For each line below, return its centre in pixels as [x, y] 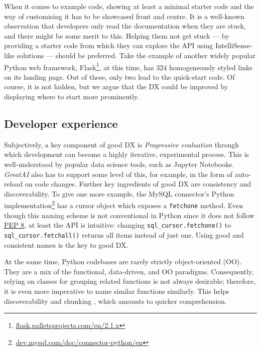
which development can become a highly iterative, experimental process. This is [127, 154]
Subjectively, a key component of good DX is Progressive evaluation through [121, 144]
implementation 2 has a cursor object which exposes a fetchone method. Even [124, 205]
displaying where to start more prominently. [72, 96]
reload [14, 184]
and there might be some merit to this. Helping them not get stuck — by [117, 35]
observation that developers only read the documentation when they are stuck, [125, 26]
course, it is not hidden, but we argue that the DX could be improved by [116, 86]
